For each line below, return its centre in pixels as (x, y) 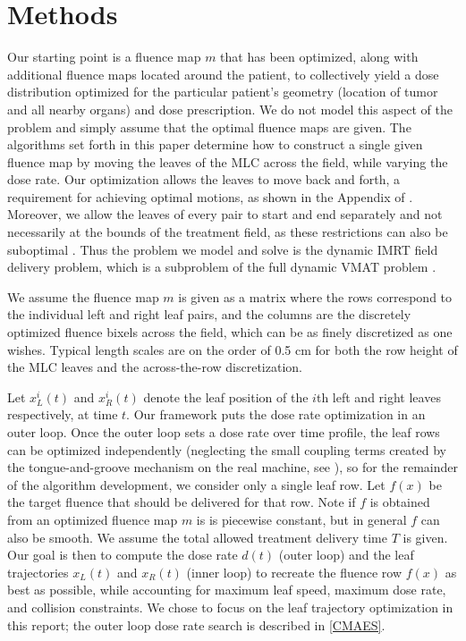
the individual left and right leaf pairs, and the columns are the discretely (209, 314)
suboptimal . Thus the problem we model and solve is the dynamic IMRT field (223, 249)
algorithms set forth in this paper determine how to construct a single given (215, 144)
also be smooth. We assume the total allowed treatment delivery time (197, 537)
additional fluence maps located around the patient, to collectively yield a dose (223, 74)
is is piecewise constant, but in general (301, 519)
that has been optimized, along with (319, 57)
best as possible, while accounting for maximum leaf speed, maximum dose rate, (227, 590)
